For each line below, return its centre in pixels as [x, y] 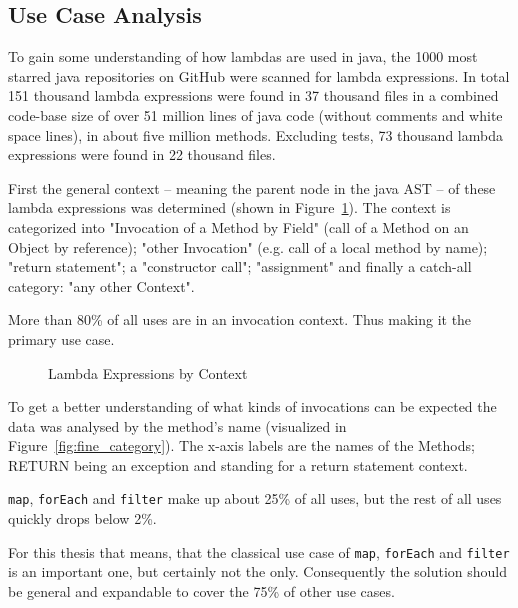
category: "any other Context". [101, 285]
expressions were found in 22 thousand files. [142, 154]
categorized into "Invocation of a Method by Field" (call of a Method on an [238, 226]
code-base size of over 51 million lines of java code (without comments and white [255, 114]
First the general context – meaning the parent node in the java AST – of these [252, 187]
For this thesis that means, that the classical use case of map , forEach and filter [259, 551]
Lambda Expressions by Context [148, 372]
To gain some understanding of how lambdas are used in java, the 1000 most [243, 56]
